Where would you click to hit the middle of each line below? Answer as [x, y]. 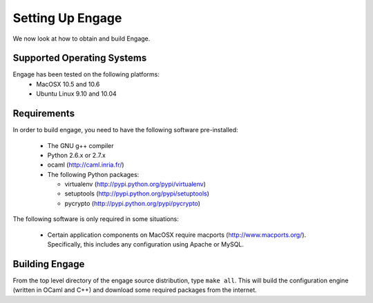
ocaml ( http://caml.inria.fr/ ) [86, 165]
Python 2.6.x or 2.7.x [77, 155]
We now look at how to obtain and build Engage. [82, 39]
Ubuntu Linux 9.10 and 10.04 [76, 94]
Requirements [44, 114]
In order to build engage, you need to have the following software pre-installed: [125, 130]
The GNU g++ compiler [80, 145]
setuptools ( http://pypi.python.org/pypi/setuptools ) [137, 194]
